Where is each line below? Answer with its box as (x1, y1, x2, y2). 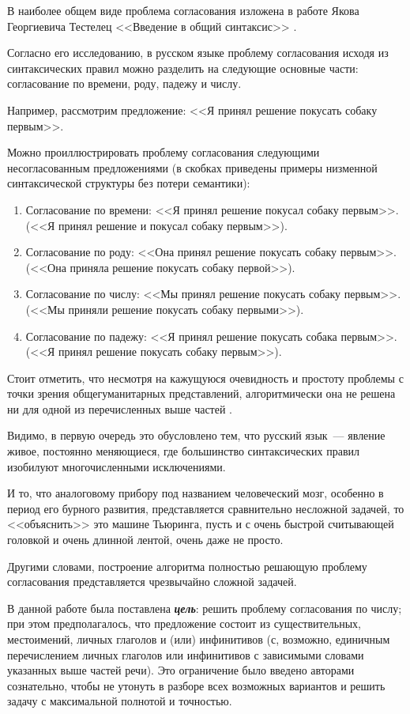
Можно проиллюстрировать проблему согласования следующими (7, 144, 320, 161)
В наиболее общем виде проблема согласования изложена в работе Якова (7, 2, 359, 18)
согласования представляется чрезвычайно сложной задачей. (7, 573, 297, 590)
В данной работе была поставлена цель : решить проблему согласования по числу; (7, 599, 402, 616)
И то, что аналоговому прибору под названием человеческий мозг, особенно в (7, 485, 384, 501)
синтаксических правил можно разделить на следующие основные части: (7, 59, 359, 76)
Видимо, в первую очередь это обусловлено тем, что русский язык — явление (7, 427, 386, 444)
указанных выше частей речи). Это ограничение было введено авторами (7, 662, 355, 678)
